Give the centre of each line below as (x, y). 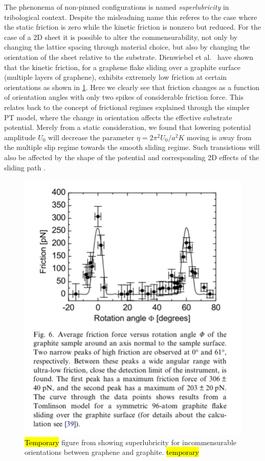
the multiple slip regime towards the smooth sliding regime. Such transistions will (132, 147)
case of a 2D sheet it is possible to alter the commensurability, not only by (121, 37)
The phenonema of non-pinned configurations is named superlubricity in (117, 7)
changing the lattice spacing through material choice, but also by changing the (127, 47)
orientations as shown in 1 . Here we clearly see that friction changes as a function (132, 87)
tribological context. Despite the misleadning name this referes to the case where (131, 17)
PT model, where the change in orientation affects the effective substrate (118, 117)
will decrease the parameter (91, 137)
